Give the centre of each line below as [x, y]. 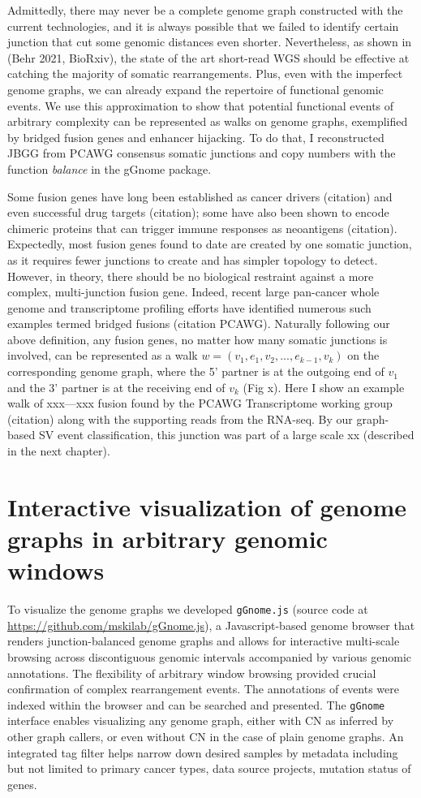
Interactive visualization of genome [207, 506]
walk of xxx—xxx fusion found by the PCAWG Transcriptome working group [200, 403]
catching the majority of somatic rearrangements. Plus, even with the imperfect [205, 73]
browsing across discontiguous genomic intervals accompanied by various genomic [210, 656]
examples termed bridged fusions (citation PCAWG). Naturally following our [199, 324]
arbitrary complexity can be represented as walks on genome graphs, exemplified [208, 121]
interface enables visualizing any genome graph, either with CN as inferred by [201, 720]
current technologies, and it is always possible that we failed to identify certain [203, 26]
